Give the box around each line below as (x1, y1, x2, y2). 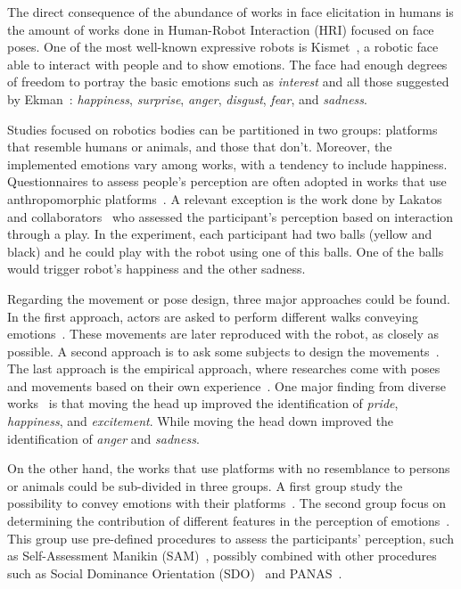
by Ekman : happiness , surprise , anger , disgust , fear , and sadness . (7, 89, 367, 108)
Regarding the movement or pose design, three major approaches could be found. (7, 289, 450, 307)
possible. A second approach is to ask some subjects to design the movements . (7, 341, 440, 360)
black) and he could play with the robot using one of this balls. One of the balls (7, 241, 444, 260)
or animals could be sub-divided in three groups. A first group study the (7, 476, 403, 495)
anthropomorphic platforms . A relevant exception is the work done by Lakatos (7, 189, 442, 208)
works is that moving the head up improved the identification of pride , (7, 394, 399, 413)
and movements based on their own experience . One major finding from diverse (7, 376, 446, 395)
